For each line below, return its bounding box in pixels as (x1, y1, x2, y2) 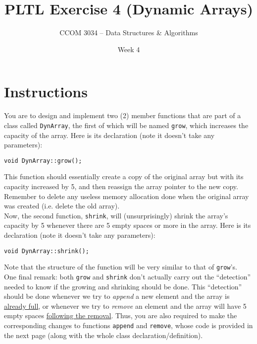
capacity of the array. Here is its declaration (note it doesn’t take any (4, 130, 215, 140)
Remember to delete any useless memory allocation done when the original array (4, 191, 249, 201)
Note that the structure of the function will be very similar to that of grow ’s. (4, 262, 237, 272)
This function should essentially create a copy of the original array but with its (4, 171, 244, 182)
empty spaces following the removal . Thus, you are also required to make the (4, 310, 237, 321)
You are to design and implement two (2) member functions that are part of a (4, 110, 241, 121)
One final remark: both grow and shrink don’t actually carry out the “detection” (4, 271, 251, 281)
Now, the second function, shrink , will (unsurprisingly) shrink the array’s (4, 210, 228, 220)
